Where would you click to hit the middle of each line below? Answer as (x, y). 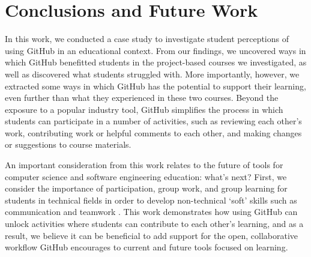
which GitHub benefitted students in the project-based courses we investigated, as (156, 62)
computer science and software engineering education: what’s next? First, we (146, 176)
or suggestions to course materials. (68, 144)
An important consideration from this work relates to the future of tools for (144, 165)
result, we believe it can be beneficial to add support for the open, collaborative (151, 235)
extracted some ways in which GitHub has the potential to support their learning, (155, 86)
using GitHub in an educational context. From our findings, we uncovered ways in (155, 50)
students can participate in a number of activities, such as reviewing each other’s (153, 121)
